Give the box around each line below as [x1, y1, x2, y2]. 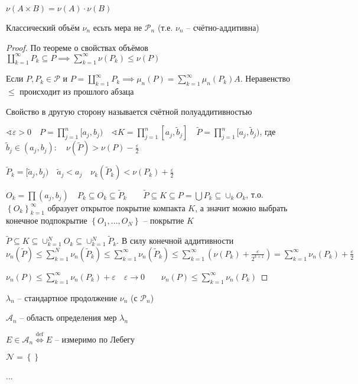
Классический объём [6, 21, 80, 33]
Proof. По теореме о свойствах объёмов [6, 41, 148, 53]
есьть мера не [93, 21, 142, 33]
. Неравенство [240, 72, 290, 85]
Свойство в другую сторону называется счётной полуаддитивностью [6, 105, 252, 117]
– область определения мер [19, 311, 117, 324]
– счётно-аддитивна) [186, 21, 259, 33]
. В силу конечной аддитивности [116, 234, 234, 247]
